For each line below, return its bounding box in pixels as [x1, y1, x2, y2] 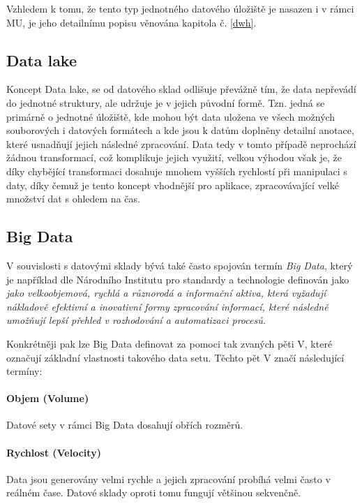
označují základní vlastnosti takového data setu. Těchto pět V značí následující [6, 350, 345, 364]
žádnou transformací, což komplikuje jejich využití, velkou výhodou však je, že [6, 150, 342, 165]
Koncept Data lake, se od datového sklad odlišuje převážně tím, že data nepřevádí [6, 82, 356, 96]
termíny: [6, 364, 43, 378]
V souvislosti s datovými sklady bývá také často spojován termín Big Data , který [6, 258, 353, 272]
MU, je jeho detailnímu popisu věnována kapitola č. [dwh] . [6, 15, 257, 29]
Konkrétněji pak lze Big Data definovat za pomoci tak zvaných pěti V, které [6, 336, 333, 350]
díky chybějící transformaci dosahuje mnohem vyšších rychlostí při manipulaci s [6, 163, 347, 178]
